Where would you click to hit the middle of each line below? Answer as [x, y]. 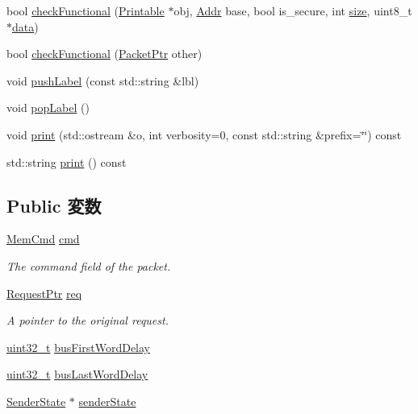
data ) [25, 26]
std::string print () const [67, 161]
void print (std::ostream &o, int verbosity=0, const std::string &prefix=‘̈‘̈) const [204, 134]
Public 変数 [54, 205]
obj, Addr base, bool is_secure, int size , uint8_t [293, 10]
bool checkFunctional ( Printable [86, 10]
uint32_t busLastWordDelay [77, 374]
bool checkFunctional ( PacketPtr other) [104, 54]
